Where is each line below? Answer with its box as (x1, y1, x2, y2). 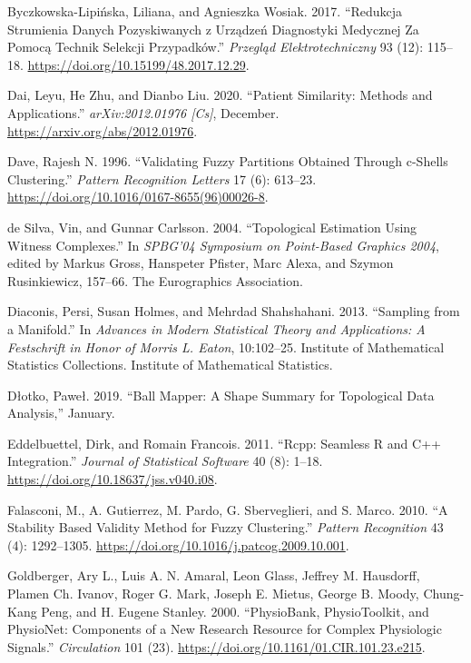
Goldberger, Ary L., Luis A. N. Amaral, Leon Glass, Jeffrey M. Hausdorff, (7, 566, 420, 585)
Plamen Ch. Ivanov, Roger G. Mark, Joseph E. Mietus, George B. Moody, (7, 584, 419, 603)
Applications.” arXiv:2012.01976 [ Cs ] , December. (7, 103, 280, 122)
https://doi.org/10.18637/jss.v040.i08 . (7, 470, 218, 489)
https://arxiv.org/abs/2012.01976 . (7, 121, 198, 140)
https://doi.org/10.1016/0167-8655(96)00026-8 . (7, 187, 269, 206)
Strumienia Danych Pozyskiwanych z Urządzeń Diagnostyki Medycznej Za (7, 19, 419, 38)
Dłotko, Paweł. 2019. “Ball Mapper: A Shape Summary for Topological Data (7, 385, 435, 404)
